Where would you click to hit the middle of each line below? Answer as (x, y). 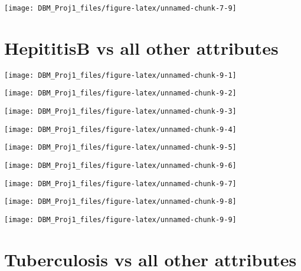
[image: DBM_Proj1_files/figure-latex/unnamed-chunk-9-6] (120, 166)
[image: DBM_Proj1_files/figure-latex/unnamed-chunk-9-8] (120, 202)
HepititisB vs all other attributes (141, 47)
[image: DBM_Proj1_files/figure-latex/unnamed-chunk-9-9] (120, 220)
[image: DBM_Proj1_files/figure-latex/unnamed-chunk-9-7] (120, 184)
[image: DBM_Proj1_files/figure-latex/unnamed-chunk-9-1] (120, 75)
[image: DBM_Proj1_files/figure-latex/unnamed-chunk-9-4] (120, 129)
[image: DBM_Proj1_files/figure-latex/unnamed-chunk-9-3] (120, 112)
